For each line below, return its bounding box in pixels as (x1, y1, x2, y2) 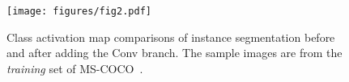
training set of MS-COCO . (6, 59, 143, 76)
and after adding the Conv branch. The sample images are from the (6, 44, 343, 61)
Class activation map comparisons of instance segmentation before (6, 28, 335, 45)
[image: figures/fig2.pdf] (6, 6, 151, 17)
